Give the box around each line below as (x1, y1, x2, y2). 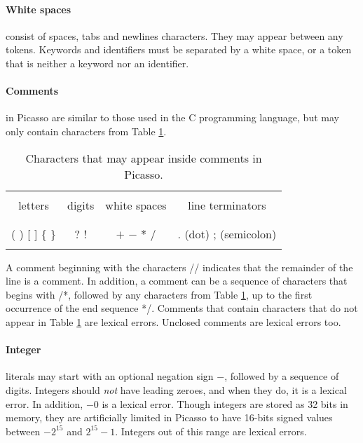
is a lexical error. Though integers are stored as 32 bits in (102, 396, 348, 411)
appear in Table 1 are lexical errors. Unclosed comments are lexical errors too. (6, 314, 341, 329)
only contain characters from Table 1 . (6, 123, 167, 138)
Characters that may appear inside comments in (25, 149, 262, 166)
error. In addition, (6, 396, 83, 411)
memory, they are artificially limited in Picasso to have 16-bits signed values (6, 410, 333, 425)
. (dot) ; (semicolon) (177, 225, 277, 242)
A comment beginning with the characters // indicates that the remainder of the (6, 259, 353, 274)
